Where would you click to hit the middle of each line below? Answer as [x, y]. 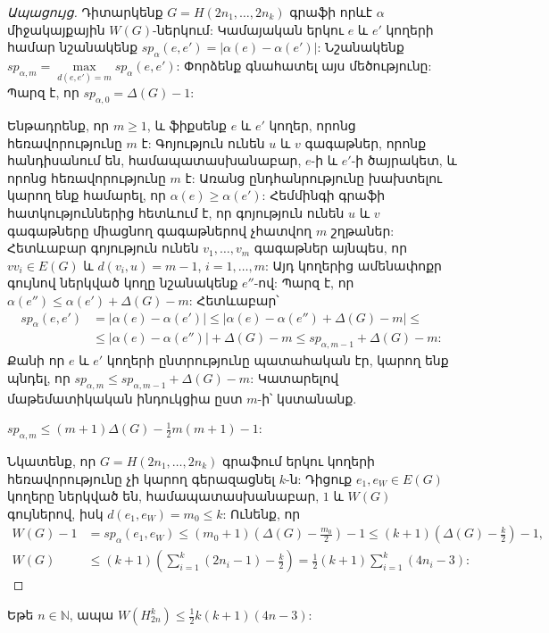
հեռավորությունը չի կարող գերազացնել [141, 478]
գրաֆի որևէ [331, 12]
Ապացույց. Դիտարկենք [85, 12]
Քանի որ [36, 360]
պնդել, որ [39, 377]
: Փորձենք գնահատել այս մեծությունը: [304, 65]
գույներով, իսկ [55, 513]
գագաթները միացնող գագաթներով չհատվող [160, 230]
